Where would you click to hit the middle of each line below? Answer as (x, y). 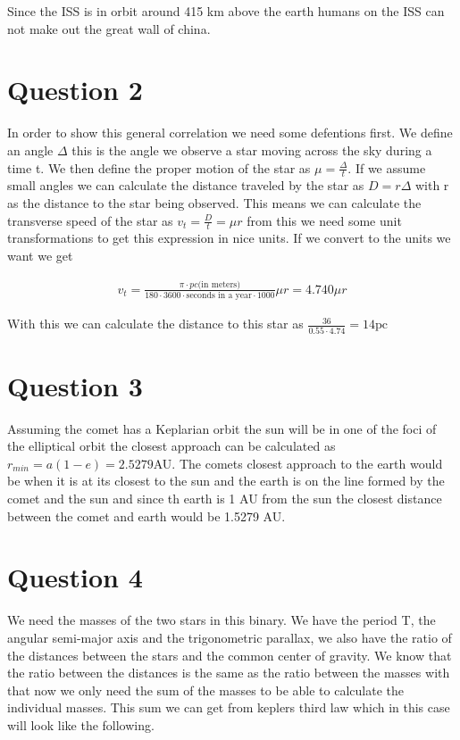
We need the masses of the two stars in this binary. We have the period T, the (222, 620)
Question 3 (75, 385)
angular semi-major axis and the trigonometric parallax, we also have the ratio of (230, 637)
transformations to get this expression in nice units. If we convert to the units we (229, 238)
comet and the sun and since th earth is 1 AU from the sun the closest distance (225, 498)
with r (432, 185)
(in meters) (219, 284)
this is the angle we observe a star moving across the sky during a (252, 150)
